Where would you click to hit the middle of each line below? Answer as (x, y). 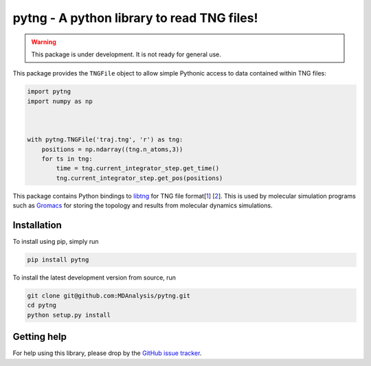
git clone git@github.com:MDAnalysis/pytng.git (109, 296)
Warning (44, 42)
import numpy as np (60, 101)
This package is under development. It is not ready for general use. (126, 54)
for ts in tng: (67, 159)
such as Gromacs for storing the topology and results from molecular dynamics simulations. (143, 205)
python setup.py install (69, 315)
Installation (37, 226)
